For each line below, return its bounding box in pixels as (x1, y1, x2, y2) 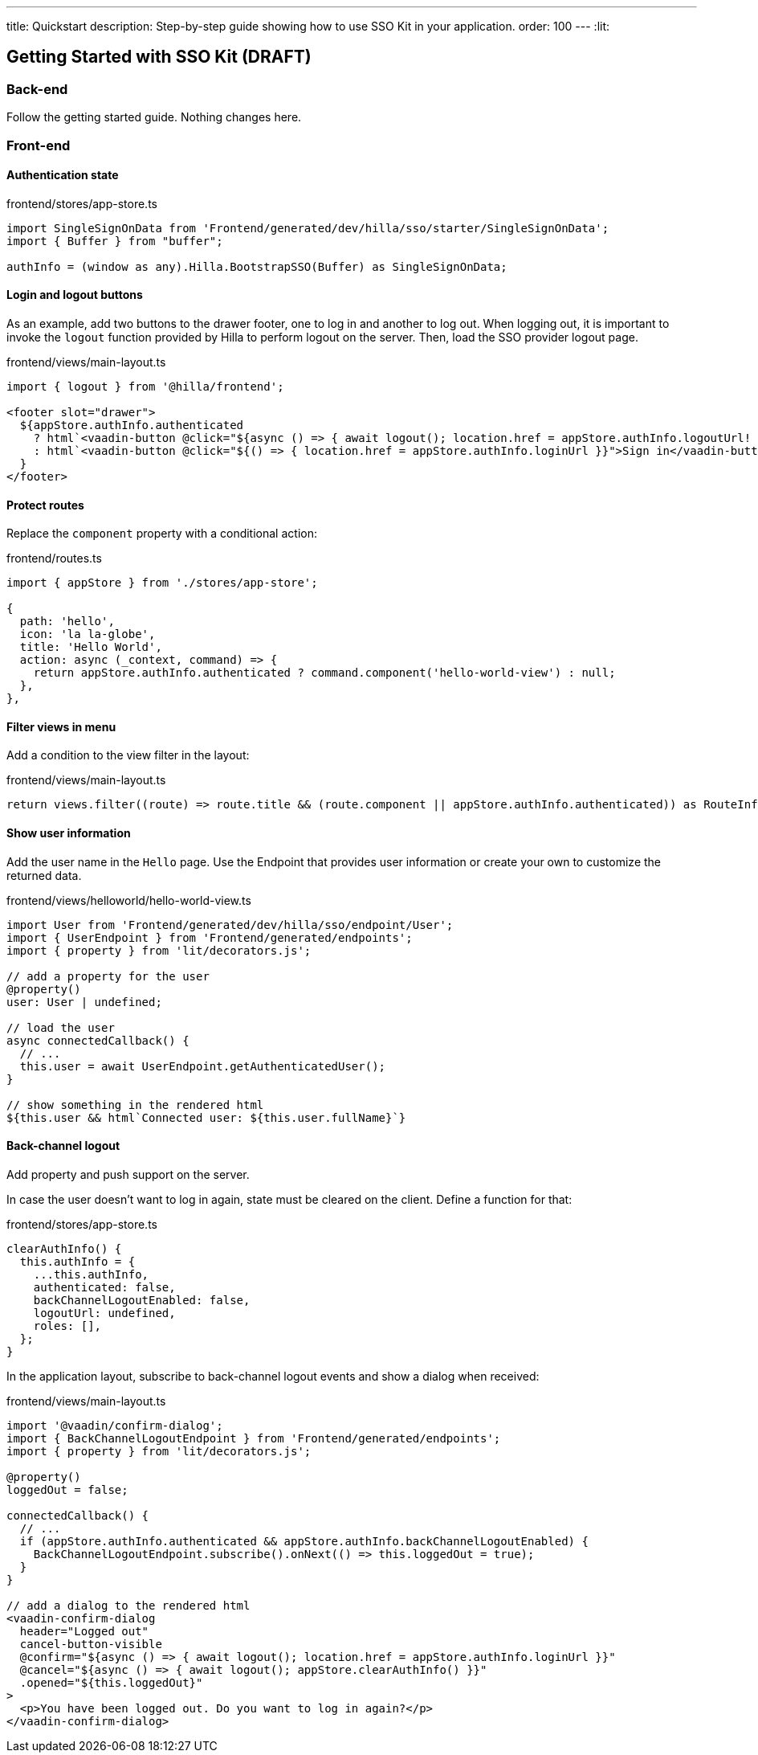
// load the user (6, 1021, 115, 1034)
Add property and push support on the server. (6, 1167, 250, 1181)
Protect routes (6, 497, 84, 512)
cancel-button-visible (19, 1637, 162, 1651)
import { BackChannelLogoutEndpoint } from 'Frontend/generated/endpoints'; (6, 1431, 501, 1445)
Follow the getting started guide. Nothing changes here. (6, 110, 302, 125)
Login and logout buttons (6, 288, 143, 302)
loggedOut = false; (6, 1483, 128, 1496)
